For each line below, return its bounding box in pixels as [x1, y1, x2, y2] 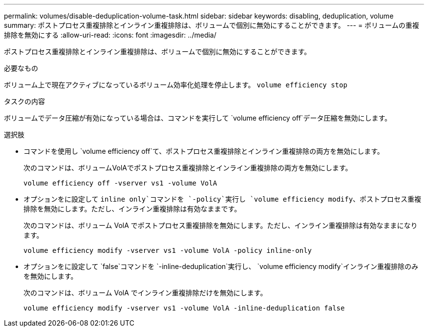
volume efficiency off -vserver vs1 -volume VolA [23, 179, 217, 187]
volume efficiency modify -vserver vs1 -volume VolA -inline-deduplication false [23, 304, 345, 312]
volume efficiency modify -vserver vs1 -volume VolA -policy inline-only [23, 247, 312, 254]
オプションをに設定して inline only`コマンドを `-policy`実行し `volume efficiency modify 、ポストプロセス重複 [23, 195, 422, 203]
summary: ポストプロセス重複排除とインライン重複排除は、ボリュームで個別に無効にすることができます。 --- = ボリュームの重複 [4, 21, 419, 29]
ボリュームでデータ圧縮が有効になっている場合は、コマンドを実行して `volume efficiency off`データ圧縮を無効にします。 [4, 114, 391, 122]
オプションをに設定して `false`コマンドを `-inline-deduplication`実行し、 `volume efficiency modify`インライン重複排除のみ [23, 262, 419, 270]
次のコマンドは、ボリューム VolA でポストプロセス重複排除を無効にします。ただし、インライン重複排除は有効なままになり [23, 221, 418, 229]
